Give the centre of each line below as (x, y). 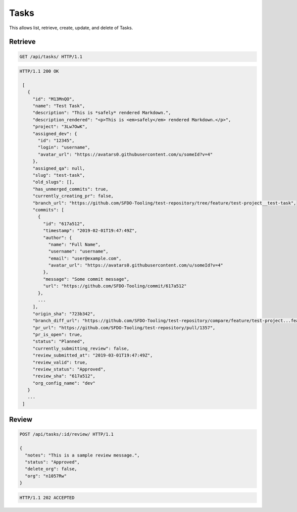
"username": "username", (78, 252)
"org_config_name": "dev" (64, 383)
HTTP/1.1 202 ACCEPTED (47, 497)
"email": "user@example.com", (85, 258)
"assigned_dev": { (55, 133)
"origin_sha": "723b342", (64, 314)
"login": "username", (64, 148)
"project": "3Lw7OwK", (60, 127)
